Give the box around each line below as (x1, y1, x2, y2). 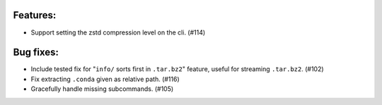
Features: (13, 9, 57, 21)
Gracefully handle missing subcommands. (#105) (30, 85, 174, 93)
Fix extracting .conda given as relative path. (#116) (30, 75, 180, 83)
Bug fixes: (13, 47, 59, 58)
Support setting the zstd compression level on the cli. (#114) (30, 28, 206, 37)
